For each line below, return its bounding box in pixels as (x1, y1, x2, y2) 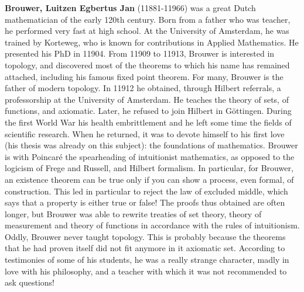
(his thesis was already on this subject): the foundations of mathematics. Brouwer (5, 139, 298, 151)
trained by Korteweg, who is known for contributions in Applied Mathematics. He (5, 36, 299, 48)
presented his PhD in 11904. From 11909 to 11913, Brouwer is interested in (5, 47, 275, 60)
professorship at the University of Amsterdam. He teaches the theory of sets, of (5, 93, 289, 105)
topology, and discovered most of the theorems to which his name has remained (5, 58, 290, 71)
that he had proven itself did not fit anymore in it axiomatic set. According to (5, 242, 285, 254)
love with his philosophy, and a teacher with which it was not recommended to (5, 265, 287, 277)
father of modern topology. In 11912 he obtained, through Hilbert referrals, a (5, 82, 281, 94)
